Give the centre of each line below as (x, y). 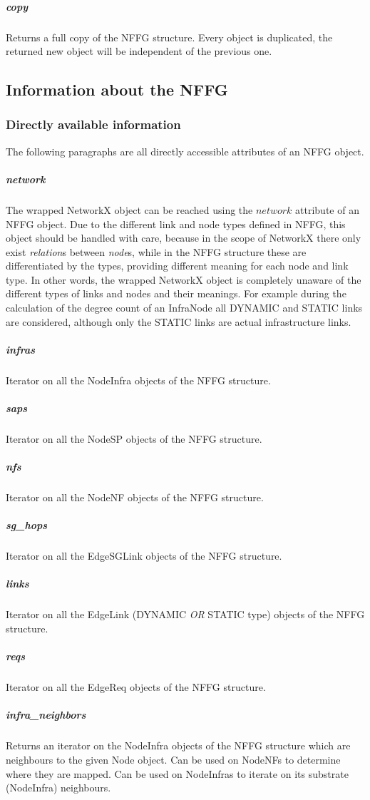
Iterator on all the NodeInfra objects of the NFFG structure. (138, 380)
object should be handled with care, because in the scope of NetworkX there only (184, 238)
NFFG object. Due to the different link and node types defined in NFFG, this (176, 224)
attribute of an (327, 209)
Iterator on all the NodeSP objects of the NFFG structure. (134, 438)
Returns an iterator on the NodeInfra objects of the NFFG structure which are (178, 745)
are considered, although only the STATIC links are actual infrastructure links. (179, 321)
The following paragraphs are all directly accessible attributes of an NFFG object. (185, 151)
